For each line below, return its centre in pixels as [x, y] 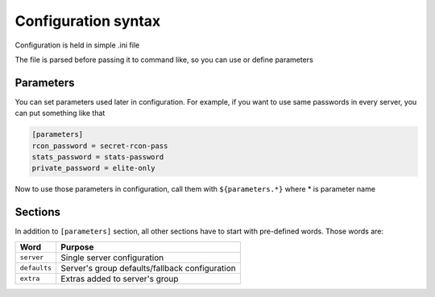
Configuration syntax [88, 21]
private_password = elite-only [94, 168]
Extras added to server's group [120, 278]
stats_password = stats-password [98, 157]
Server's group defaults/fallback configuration [149, 268]
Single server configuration [112, 258]
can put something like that [60, 113]
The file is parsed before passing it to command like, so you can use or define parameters [164, 60]
